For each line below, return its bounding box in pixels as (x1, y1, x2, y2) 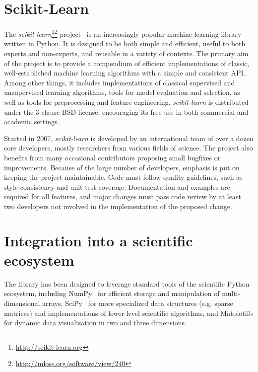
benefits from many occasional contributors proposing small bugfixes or (4, 152, 221, 162)
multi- (222, 288, 241, 298)
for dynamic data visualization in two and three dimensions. (4, 317, 187, 328)
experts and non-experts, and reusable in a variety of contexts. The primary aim (4, 48, 249, 58)
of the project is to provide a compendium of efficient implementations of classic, (4, 58, 250, 68)
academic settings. (4, 116, 60, 127)
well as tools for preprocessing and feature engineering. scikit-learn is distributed (4, 96, 249, 107)
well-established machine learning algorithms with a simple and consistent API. (4, 68, 246, 78)
